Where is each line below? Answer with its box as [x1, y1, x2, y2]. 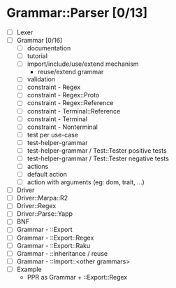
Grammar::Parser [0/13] [6, 5, 148, 21]
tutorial [27, 52, 48, 60]
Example [16, 265, 43, 273]
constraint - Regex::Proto [27, 91, 100, 100]
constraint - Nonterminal [27, 123, 98, 131]
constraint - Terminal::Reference [27, 107, 121, 115]
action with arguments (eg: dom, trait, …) [27, 178, 145, 186]
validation [27, 75, 56, 83]
